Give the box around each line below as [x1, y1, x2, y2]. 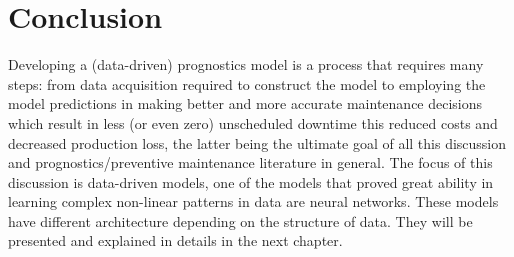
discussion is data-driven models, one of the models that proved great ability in [8, 171, 494, 192]
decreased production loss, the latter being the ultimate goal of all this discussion [8, 132, 507, 153]
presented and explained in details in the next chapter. [8, 230, 343, 251]
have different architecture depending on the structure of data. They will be [8, 210, 473, 231]
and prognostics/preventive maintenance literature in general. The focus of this [8, 152, 493, 173]
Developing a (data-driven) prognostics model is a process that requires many [8, 54, 484, 75]
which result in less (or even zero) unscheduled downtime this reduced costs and [8, 112, 498, 133]
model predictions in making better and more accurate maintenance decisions [8, 93, 483, 114]
